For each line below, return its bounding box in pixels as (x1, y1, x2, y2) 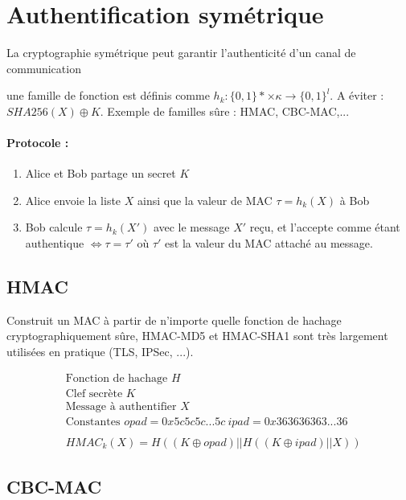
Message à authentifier (65, 400, 177, 412)
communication (6, 59, 81, 76)
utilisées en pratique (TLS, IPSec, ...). (6, 343, 194, 360)
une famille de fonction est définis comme (6, 87, 210, 104)
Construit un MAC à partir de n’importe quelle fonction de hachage (6, 311, 342, 328)
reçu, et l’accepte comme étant (249, 219, 400, 236)
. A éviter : (330, 87, 384, 104)
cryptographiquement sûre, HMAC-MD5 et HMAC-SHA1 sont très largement (6, 327, 388, 344)
